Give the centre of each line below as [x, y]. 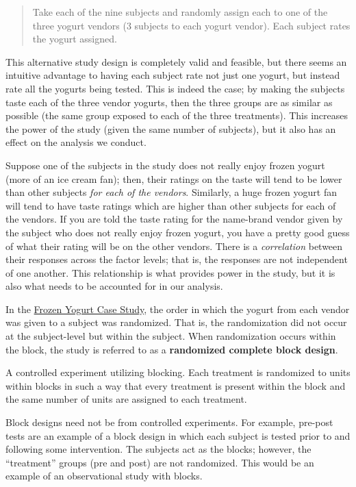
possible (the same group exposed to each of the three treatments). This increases [177, 115]
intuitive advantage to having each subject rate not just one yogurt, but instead [173, 75]
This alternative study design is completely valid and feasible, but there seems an [176, 61]
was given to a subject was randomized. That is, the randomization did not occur [176, 322]
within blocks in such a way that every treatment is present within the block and [176, 385]
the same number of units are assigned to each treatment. [126, 399]
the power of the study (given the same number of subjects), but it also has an [171, 128]
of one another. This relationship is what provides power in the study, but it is [170, 272]
